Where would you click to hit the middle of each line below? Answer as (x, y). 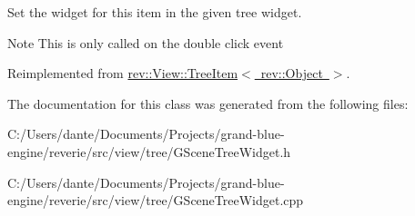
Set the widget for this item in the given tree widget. (155, 12)
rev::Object (292, 73)
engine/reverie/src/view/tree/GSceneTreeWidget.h (149, 151)
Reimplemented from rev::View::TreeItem (123, 73)
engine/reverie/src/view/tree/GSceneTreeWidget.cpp (156, 200)
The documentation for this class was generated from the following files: (208, 103)
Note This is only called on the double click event (146, 42)
